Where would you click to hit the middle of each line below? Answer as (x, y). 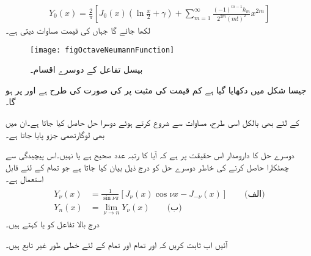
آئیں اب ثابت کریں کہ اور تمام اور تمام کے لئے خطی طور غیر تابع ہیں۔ (117, 244)
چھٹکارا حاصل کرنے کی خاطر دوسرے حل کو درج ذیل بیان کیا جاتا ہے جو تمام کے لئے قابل (147, 166)
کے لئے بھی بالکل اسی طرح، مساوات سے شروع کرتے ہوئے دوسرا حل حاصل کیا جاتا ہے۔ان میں (152, 123)
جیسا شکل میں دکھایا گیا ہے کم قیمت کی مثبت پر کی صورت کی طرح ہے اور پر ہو (156, 90)
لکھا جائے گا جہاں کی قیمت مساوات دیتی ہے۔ (78, 30)
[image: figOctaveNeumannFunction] (102, 50)
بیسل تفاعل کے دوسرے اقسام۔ (86, 69)
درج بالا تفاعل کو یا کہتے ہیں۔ (53, 224)
